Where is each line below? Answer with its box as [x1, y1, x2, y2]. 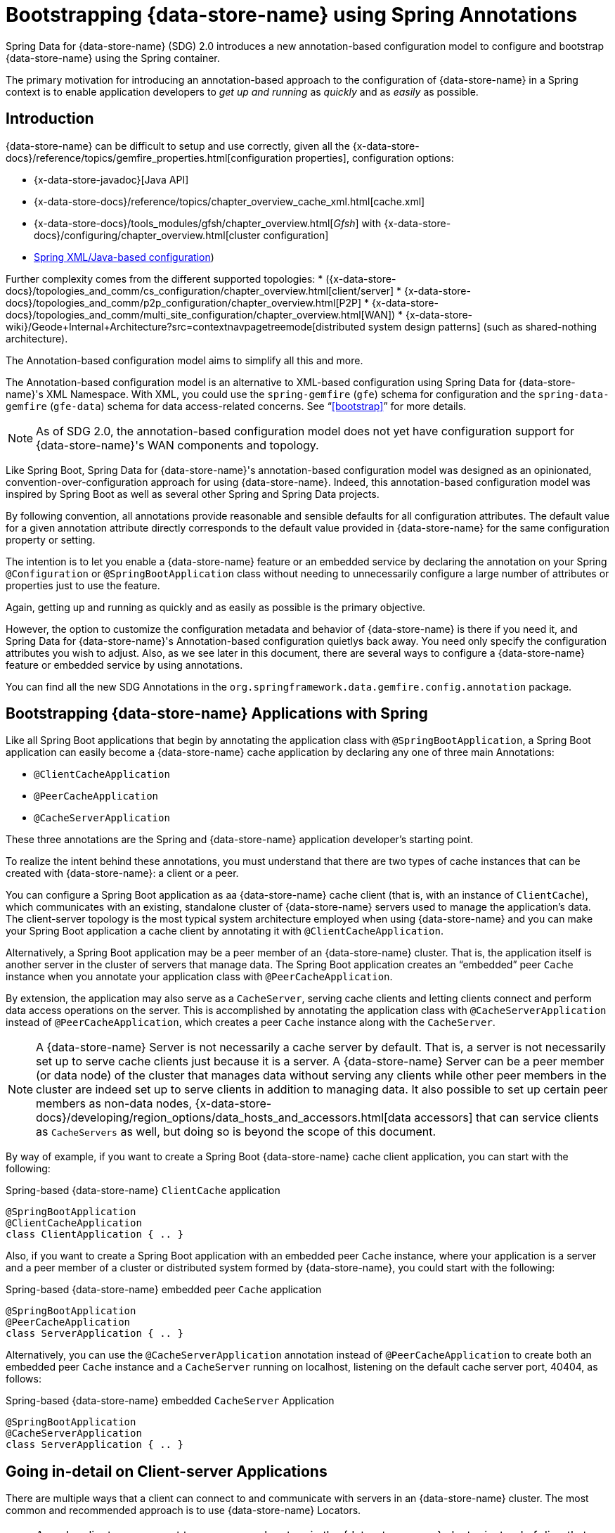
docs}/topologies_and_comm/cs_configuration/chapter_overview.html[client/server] [6, 284, 394, 297]
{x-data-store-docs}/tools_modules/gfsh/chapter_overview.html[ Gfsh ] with [34, 217, 382, 229]
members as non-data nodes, [36, 1096, 193, 1111]
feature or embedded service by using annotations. [6, 658, 243, 671]
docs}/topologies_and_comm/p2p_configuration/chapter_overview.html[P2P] [6, 296, 362, 309]
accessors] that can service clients [414, 1110, 599, 1125]
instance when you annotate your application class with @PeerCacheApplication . [6, 970, 393, 983]
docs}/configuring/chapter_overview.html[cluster [34, 229, 261, 241]
